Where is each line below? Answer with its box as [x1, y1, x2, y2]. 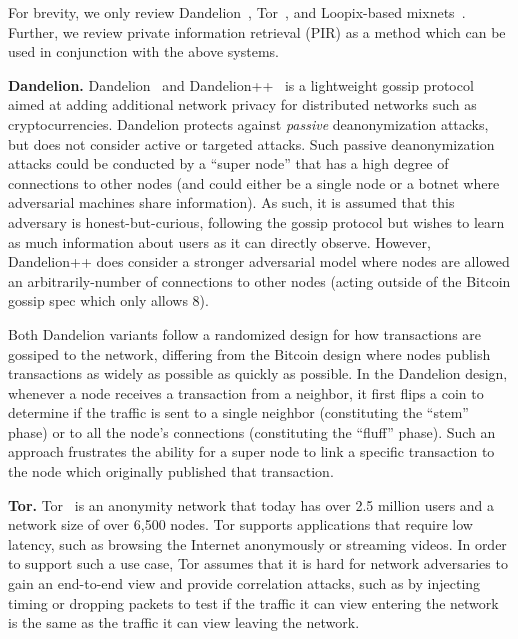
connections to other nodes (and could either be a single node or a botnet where [8, 172, 500, 193]
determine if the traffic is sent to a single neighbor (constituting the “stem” [8, 402, 469, 423]
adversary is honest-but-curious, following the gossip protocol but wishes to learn [8, 211, 505, 232]
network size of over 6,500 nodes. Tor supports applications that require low [8, 514, 473, 535]
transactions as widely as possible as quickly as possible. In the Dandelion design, [8, 363, 508, 384]
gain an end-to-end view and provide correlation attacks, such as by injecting [8, 573, 481, 594]
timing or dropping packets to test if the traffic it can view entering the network [8, 592, 499, 613]
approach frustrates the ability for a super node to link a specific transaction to [8, 441, 495, 462]
